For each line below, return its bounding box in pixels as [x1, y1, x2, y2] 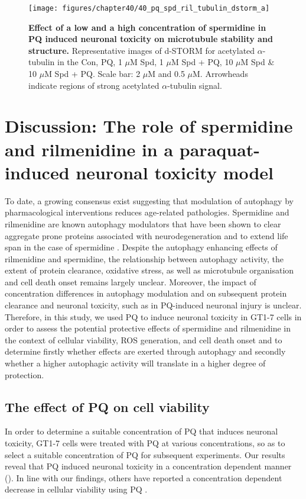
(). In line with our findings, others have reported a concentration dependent [5, 471, 282, 484]
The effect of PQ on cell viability [5, 397, 210, 416]
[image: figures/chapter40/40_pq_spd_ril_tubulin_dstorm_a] [28, 4, 270, 12]
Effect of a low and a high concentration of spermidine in [28, 21, 266, 33]
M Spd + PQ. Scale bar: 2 [44, 67, 141, 80]
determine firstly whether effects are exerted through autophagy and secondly [5, 345, 286, 358]
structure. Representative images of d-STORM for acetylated [28, 44, 255, 56]
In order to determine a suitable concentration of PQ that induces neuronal [5, 425, 278, 437]
